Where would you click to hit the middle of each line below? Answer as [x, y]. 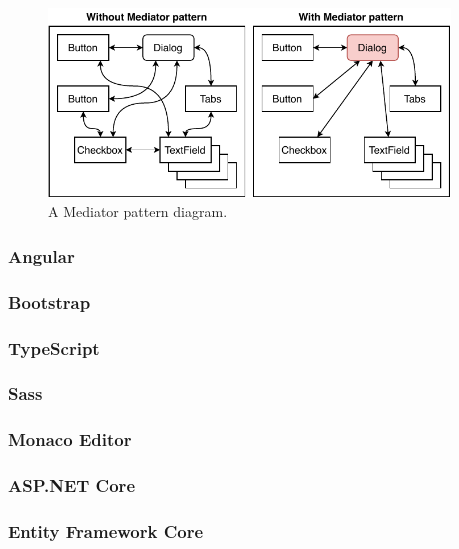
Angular [41, 255]
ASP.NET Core [71, 485]
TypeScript [54, 347]
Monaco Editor [70, 439]
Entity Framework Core [106, 530]
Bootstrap [49, 301]
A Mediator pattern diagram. [138, 211]
